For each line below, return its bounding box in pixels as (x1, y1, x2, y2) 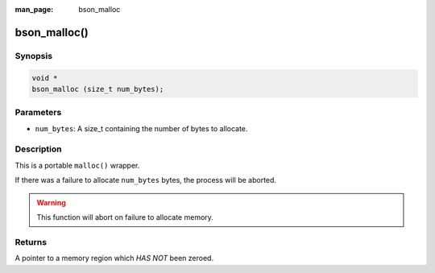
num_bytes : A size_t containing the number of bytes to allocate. (35, 123, 248, 133)
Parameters (14, 107, 62, 118)
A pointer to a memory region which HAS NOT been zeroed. (14, 254, 213, 263)
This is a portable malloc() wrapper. (14, 160, 140, 170)
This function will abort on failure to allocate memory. (36, 213, 213, 221)
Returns (14, 236, 48, 247)
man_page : (14, 5, 54, 14)
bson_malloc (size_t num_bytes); (31, 85, 164, 93)
